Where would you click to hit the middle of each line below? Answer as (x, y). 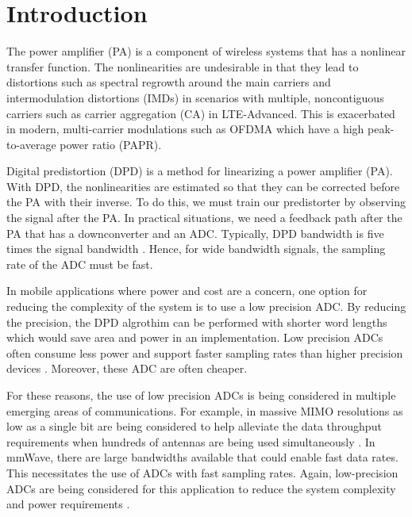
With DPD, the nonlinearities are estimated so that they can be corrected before (203, 186)
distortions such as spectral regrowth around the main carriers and (169, 82)
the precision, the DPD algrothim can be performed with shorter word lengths (197, 322)
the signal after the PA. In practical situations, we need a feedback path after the (204, 218)
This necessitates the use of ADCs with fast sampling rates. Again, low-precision (202, 472)
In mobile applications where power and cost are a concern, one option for (187, 291)
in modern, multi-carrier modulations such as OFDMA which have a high (185, 129)
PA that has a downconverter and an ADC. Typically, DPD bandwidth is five (195, 233)
